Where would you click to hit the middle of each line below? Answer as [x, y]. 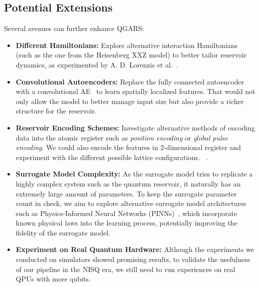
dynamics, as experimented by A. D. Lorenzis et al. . [97, 64]
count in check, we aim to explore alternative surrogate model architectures [131, 203]
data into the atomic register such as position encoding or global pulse [122, 137]
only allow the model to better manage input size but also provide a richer [130, 101]
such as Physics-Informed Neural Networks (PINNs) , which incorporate [127, 213]
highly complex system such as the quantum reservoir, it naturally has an [128, 183]
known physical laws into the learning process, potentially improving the [127, 223]
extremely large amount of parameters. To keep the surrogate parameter [126, 193]
